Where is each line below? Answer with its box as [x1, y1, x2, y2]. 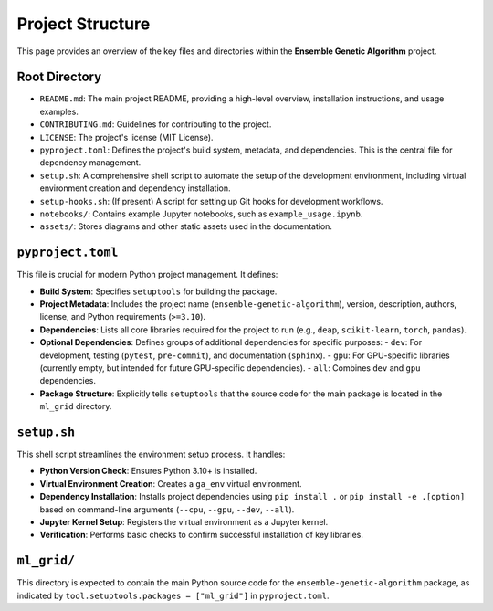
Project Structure [16, 14, 151, 34]
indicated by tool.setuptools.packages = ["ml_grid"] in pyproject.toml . [16, 590, 330, 601]
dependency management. [39, 157, 142, 168]
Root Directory [16, 69, 102, 85]
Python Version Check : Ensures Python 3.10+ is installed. [39, 466, 257, 477]
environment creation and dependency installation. [39, 183, 231, 194]
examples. [39, 106, 79, 117]
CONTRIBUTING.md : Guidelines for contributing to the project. [39, 119, 272, 130]
